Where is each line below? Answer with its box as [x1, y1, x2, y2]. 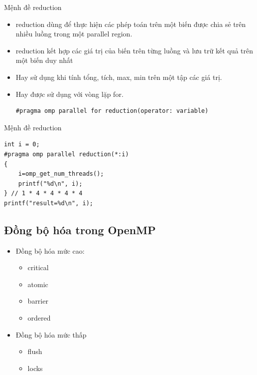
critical [27, 262, 49, 273]
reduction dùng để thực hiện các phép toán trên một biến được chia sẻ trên [15, 18, 246, 29]
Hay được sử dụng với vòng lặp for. [15, 88, 124, 99]
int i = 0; [4, 141, 40, 148]
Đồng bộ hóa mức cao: [15, 245, 85, 256]
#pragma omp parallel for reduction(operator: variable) [15, 107, 209, 115]
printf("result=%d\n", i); [4, 199, 93, 207]
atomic [27, 279, 48, 289]
